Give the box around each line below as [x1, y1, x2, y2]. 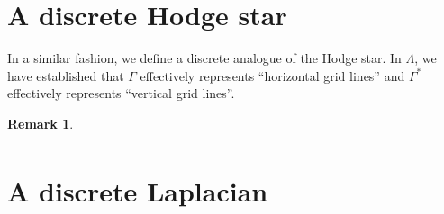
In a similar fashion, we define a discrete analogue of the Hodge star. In [7, 49, 402, 67]
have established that [7, 66, 124, 85]
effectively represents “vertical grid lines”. [7, 84, 235, 103]
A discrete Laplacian [7, 173, 268, 210]
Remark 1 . [7, 113, 74, 132]
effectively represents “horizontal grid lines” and [140, 66, 405, 85]
